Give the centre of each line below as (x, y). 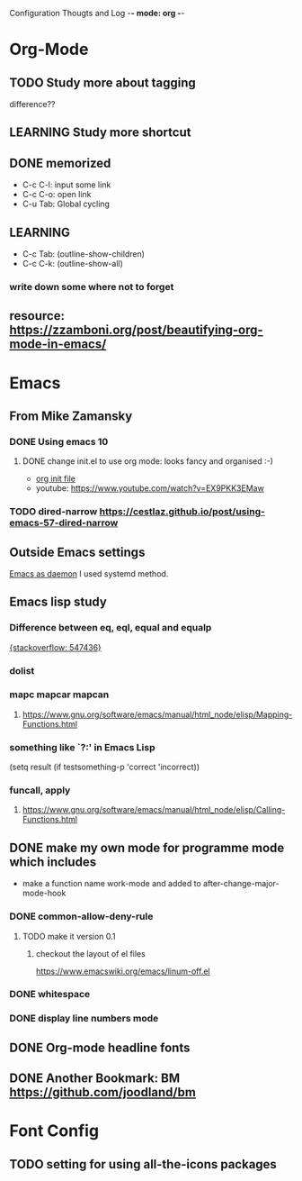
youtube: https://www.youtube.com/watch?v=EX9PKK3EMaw (150, 488)
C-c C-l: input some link (67, 185)
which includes (53, 862)
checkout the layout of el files (90, 953)
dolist (22, 670)
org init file (56, 479)
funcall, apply (40, 790)
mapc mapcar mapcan (59, 695)
